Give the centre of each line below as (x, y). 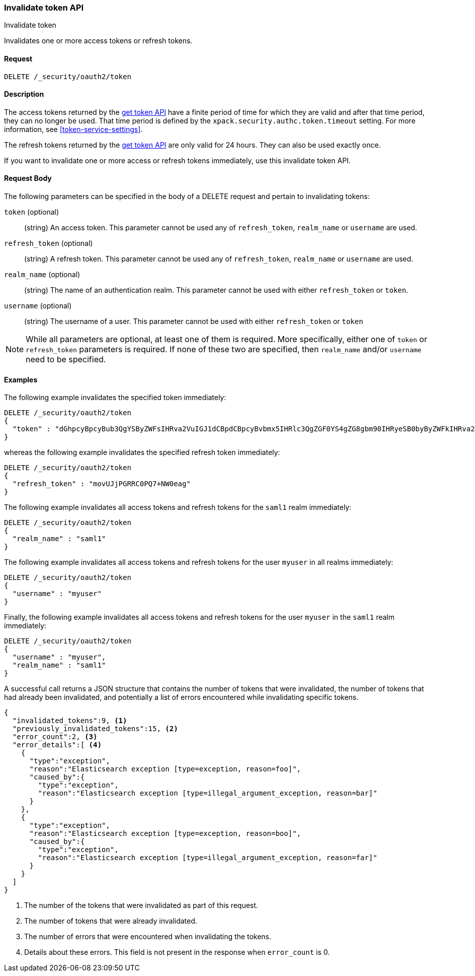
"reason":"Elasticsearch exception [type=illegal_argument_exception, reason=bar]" (208, 793)
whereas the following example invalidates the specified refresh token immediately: (142, 452)
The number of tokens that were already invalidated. (111, 921)
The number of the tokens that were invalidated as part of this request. (141, 905)
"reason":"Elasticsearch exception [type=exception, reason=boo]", (165, 834)
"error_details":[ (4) (57, 745)
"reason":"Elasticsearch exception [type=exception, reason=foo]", (165, 769)
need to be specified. (66, 360)
